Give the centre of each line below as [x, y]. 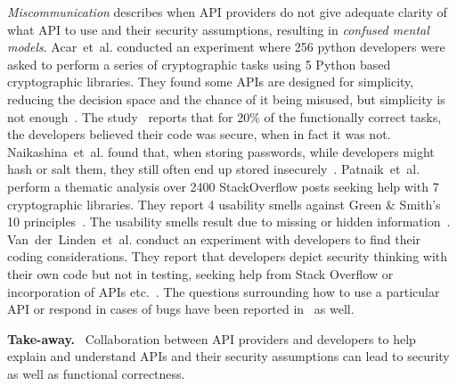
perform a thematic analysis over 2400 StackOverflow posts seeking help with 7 [223, 186]
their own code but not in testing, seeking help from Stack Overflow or [200, 273]
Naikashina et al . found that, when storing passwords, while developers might [221, 151]
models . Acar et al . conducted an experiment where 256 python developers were [226, 47]
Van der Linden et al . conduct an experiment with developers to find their [214, 238]
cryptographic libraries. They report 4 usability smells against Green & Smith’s [224, 204]
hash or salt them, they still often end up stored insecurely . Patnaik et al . [214, 169]
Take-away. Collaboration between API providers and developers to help [212, 338]
